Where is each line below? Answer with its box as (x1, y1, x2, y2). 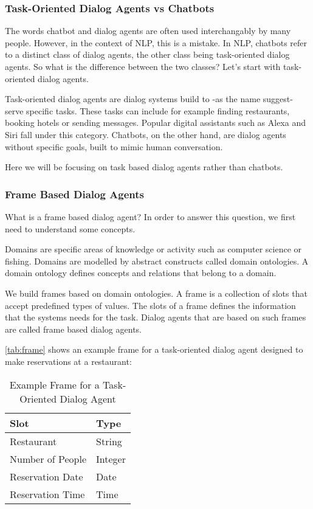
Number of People (10, 451, 87, 466)
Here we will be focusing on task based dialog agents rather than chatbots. (5, 161, 283, 173)
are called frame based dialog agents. (5, 322, 142, 335)
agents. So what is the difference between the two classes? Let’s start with (5, 60, 281, 72)
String (96, 434, 122, 448)
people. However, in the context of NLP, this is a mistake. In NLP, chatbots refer (5, 36, 308, 49)
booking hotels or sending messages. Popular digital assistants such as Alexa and (5, 116, 306, 129)
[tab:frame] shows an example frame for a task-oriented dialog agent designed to (5, 343, 303, 356)
